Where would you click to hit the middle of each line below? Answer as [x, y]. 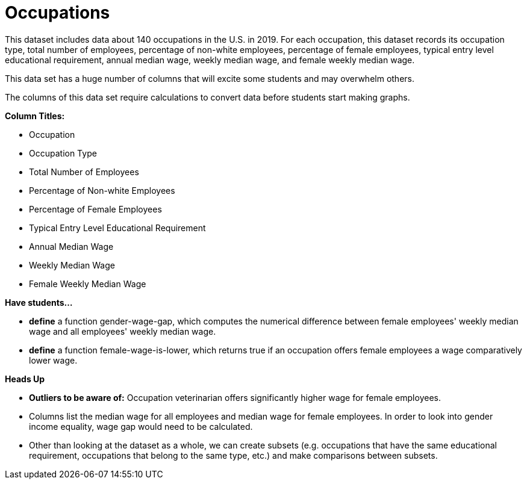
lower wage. [53, 360]
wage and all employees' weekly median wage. [123, 331]
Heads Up [25, 379]
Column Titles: [35, 116]
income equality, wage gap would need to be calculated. [141, 426]
